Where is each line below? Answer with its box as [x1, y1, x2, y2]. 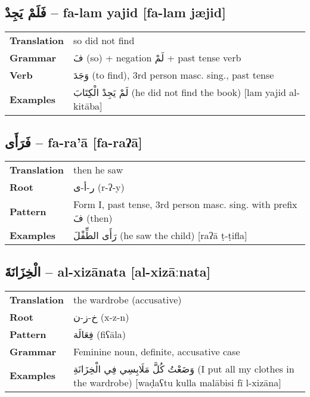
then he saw [73, 163, 123, 177]
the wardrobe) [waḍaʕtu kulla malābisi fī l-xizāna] [73, 375, 281, 389]
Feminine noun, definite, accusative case [73, 344, 240, 358]
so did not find [73, 33, 135, 48]
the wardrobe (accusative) [73, 292, 182, 306]
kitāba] [73, 99, 103, 113]
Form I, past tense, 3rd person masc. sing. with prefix [73, 197, 297, 212]
